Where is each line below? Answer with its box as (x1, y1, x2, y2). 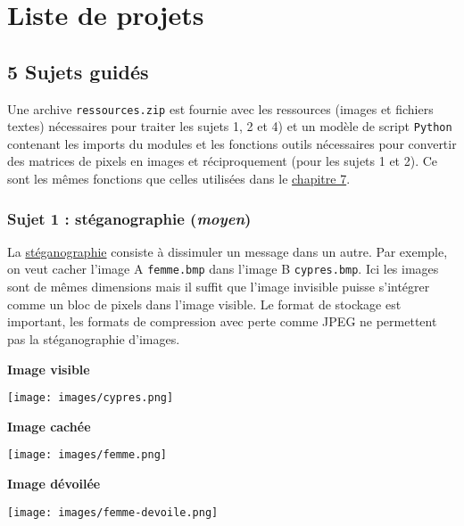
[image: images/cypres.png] (7, 391, 174, 405)
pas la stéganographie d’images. (7, 329, 180, 348)
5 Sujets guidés (7, 57, 149, 85)
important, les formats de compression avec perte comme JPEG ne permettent (7, 312, 437, 331)
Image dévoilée (7, 474, 101, 493)
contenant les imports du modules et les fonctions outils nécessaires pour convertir (7, 134, 457, 152)
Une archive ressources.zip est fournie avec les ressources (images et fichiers (7, 99, 434, 118)
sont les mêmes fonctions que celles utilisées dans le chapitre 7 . (7, 169, 351, 188)
